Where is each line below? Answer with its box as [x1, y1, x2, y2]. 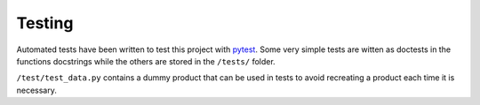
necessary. [16, 85, 58, 95]
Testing [16, 13, 74, 33]
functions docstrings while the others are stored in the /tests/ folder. [16, 56, 276, 66]
